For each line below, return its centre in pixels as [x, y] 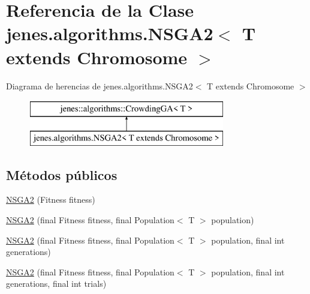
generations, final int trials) [56, 283]
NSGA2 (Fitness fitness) [51, 199]
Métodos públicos [62, 174]
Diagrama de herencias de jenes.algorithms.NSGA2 [100, 85]
